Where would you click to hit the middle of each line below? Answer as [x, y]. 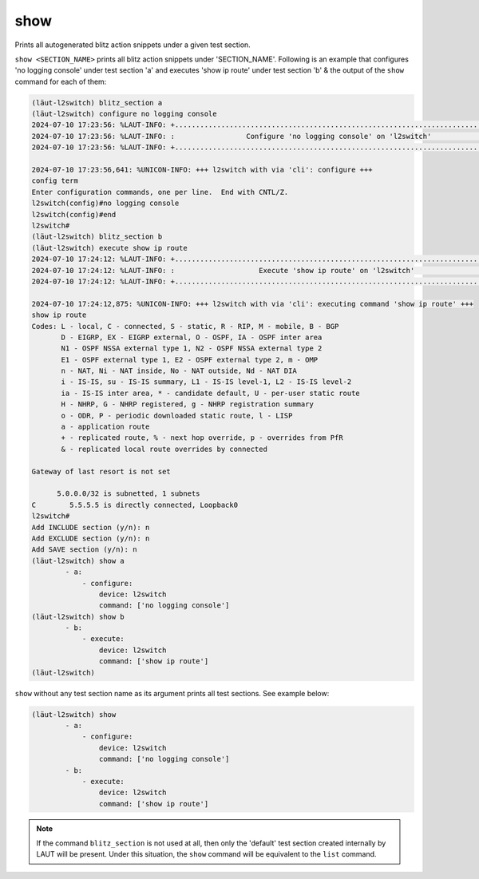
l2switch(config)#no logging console [105, 203]
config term [55, 181]
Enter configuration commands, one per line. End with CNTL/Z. [160, 192]
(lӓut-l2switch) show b [78, 616]
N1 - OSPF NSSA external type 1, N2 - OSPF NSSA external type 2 [192, 348]
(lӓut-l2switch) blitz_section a [97, 103]
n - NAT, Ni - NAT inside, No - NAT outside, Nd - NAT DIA [179, 371]
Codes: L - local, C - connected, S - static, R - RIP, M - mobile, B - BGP [185, 326]
